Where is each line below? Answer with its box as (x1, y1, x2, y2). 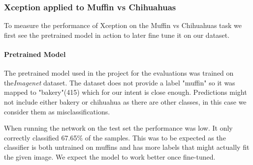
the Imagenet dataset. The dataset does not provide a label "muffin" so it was (4, 77, 235, 87)
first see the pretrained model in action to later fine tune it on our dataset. (4, 29, 230, 40)
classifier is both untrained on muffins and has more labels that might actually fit (4, 142, 250, 152)
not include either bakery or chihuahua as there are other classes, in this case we (4, 96, 247, 107)
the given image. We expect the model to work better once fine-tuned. (4, 151, 216, 162)
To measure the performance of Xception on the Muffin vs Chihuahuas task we (4, 20, 242, 30)
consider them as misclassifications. (4, 106, 110, 116)
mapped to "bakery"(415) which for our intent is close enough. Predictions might (4, 87, 247, 97)
